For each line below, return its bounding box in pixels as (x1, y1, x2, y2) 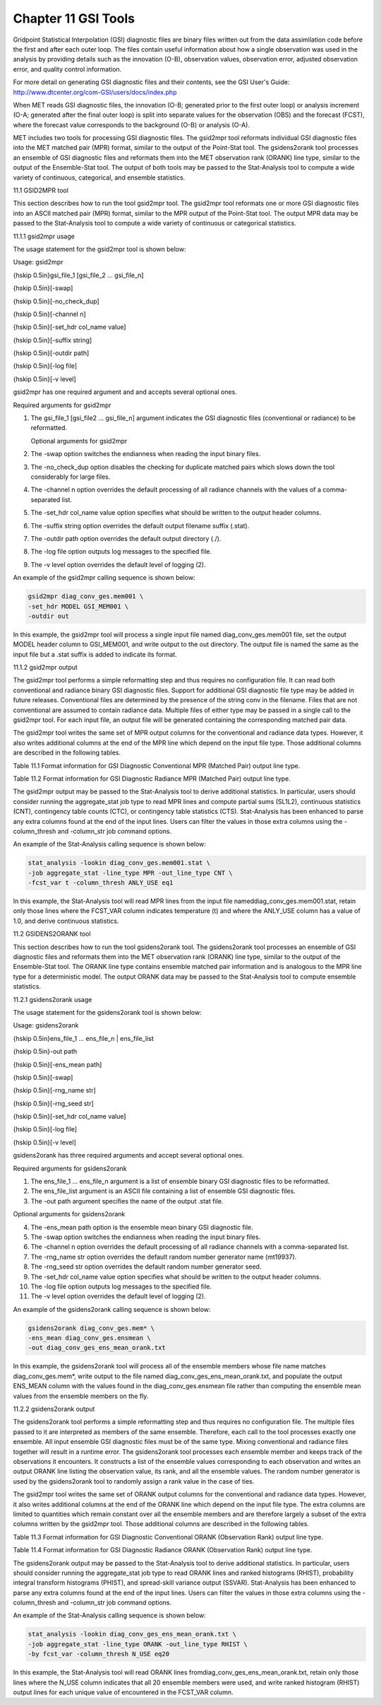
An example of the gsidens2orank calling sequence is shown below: (13, 1305, 211, 1313)
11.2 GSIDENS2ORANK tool (13, 930, 91, 938)
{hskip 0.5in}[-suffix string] (13, 336, 92, 344)
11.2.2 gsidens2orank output (13, 1404, 95, 1414)
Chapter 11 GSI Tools (13, 11, 135, 26)
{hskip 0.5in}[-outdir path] (13, 349, 90, 357)
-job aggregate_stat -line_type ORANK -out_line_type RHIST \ (28, 1640, 248, 1648)
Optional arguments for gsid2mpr (30, 436, 128, 445)
